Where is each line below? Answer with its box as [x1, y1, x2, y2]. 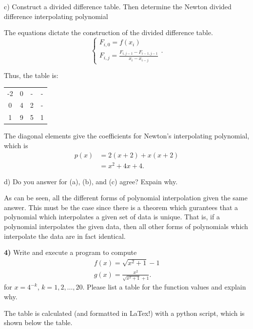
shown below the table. [4, 317, 73, 328]
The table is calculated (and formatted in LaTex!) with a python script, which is [4, 308, 245, 318]
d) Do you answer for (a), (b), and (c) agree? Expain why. [4, 176, 178, 186]
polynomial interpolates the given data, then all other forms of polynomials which [4, 221, 248, 232]
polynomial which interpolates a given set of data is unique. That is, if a [4, 212, 220, 222]
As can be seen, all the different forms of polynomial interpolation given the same [4, 193, 248, 203]
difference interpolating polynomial [4, 11, 108, 21]
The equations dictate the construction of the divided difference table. [4, 27, 213, 38]
